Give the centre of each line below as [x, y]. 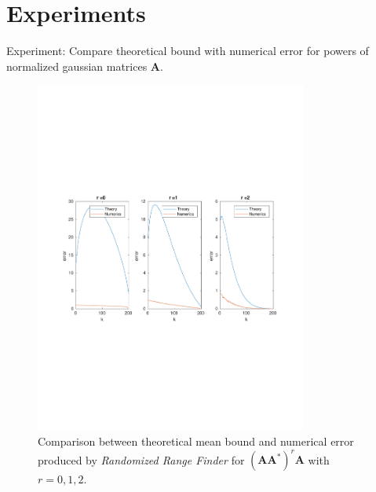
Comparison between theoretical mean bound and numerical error [196, 441]
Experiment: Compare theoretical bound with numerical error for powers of [188, 51]
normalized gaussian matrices [77, 66]
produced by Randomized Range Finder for [141, 459]
